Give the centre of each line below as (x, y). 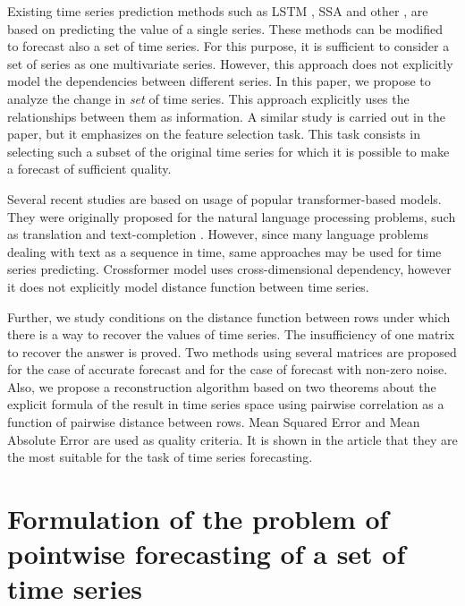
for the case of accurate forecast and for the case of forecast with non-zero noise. (228, 369)
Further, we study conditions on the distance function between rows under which (229, 316)
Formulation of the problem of (198, 519)
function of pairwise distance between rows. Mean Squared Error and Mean (214, 422)
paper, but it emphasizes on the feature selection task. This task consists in (214, 134)
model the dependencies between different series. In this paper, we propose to (219, 81)
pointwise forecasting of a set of (207, 554)
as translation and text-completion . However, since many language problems (218, 234)
